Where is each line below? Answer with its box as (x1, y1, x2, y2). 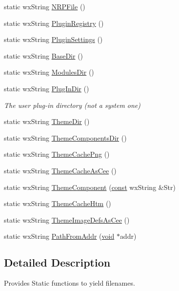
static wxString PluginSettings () (4, 34, 103, 44)
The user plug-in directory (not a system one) (4, 100, 141, 110)
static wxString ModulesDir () (4, 67, 94, 77)
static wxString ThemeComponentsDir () (4, 132, 127, 143)
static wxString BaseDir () (4, 50, 83, 61)
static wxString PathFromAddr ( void (4, 231, 115, 241)
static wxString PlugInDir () (4, 83, 89, 93)
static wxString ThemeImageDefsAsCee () (4, 214, 130, 225)
